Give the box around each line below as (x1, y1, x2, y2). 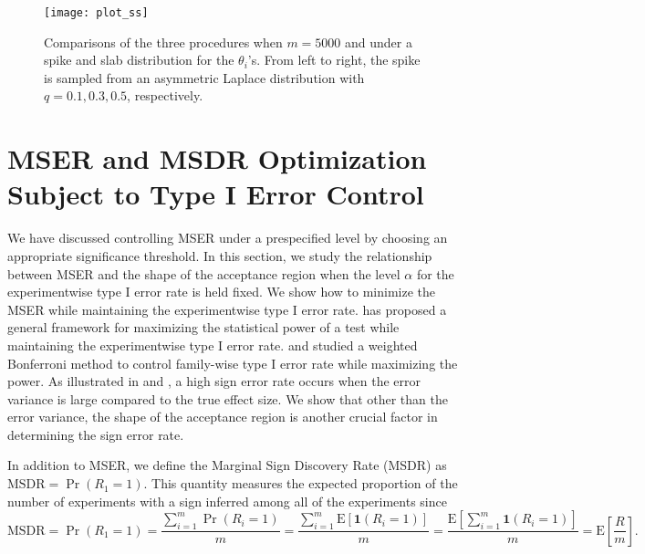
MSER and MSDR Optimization (7, 140, 427, 177)
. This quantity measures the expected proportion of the (143, 474, 458, 493)
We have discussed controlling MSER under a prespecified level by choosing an (7, 228, 448, 247)
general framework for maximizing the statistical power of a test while (7, 318, 400, 337)
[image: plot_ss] (44, 6, 149, 19)
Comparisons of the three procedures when (44, 32, 283, 51)
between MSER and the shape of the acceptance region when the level (7, 264, 401, 283)
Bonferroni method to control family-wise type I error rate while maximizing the (7, 353, 458, 372)
